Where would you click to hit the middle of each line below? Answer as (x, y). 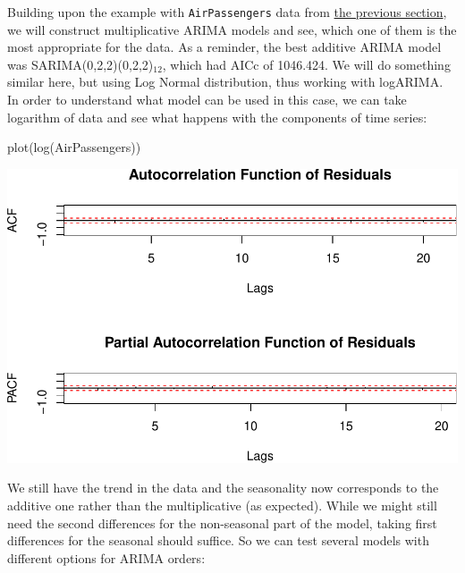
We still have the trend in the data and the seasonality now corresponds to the (223, 488)
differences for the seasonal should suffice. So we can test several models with (218, 540)
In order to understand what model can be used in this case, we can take (207, 100)
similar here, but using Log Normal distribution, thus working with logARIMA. (225, 82)
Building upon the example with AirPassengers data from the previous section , (227, 12)
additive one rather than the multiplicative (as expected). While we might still (222, 505)
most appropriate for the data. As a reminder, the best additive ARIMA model (224, 47)
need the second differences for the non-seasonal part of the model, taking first (222, 522)
